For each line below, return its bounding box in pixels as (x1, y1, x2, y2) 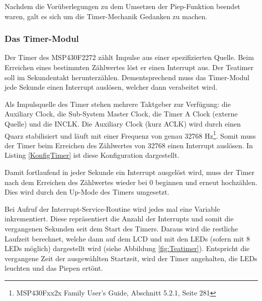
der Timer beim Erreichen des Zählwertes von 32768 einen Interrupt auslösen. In (5, 140, 253, 150)
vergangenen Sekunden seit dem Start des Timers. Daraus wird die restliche (5, 223, 238, 233)
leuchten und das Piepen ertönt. (5, 263, 103, 273)
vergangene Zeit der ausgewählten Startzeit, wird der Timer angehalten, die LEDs (5, 253, 257, 263)
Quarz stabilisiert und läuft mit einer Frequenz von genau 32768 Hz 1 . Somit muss (5, 129, 256, 141)
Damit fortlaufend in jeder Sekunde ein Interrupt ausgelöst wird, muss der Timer (5, 167, 255, 177)
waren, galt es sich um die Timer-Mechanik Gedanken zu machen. (5, 11, 208, 21)
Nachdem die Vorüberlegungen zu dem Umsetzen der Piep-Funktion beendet (5, 1, 240, 11)
